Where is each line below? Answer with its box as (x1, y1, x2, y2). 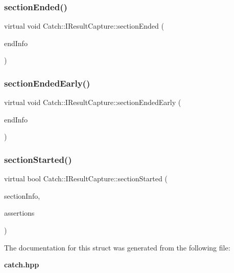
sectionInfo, (4, 190, 40, 201)
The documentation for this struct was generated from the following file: (4, 242, 230, 253)
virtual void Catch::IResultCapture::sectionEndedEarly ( (4, 97, 181, 108)
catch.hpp (4, 259, 39, 270)
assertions (4, 207, 35, 218)
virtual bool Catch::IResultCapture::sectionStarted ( (4, 173, 168, 184)
